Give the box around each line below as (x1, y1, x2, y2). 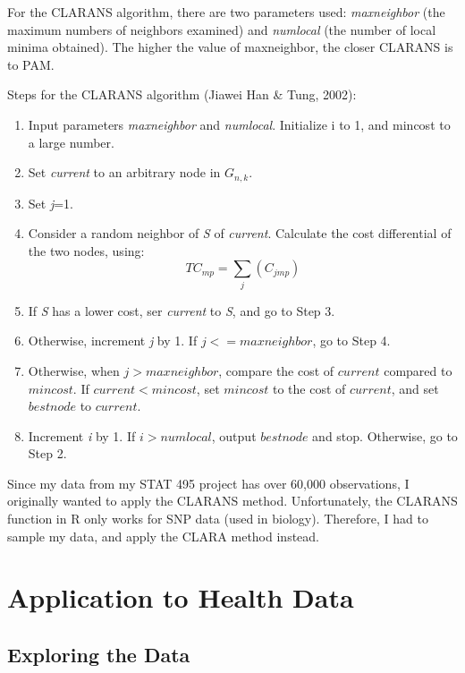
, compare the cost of (218, 361, 334, 379)
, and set (391, 379, 439, 397)
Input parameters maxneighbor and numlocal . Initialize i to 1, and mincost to (28, 115, 451, 133)
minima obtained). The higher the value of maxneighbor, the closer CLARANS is (7, 38, 453, 56)
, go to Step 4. (312, 331, 391, 350)
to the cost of (272, 379, 346, 397)
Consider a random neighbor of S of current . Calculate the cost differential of (28, 224, 452, 243)
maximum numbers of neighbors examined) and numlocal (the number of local (7, 20, 436, 38)
